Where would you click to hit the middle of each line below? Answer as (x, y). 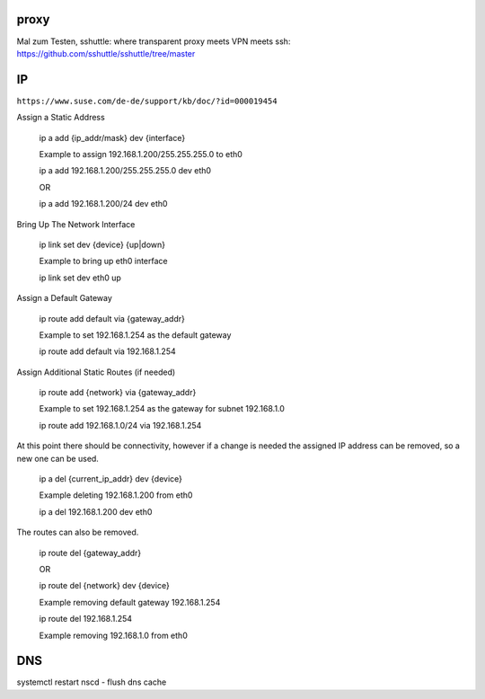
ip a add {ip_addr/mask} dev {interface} (112, 137)
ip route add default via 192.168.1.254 (108, 351)
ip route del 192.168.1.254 (86, 619)
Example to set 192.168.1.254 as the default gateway (135, 335)
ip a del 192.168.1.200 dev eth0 (96, 511)
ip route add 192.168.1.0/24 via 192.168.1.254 (120, 425)
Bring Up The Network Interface (76, 224)
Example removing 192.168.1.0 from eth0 (113, 635)
